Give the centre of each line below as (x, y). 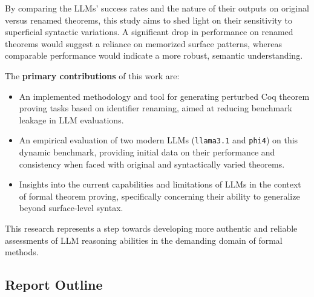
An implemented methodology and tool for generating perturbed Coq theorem (164, 96)
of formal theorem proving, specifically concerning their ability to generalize (159, 196)
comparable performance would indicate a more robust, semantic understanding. (154, 55)
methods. (22, 252)
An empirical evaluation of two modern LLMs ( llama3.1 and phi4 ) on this (159, 140)
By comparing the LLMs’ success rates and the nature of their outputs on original (157, 8)
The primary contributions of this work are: (92, 75)
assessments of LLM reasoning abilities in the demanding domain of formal (144, 240)
